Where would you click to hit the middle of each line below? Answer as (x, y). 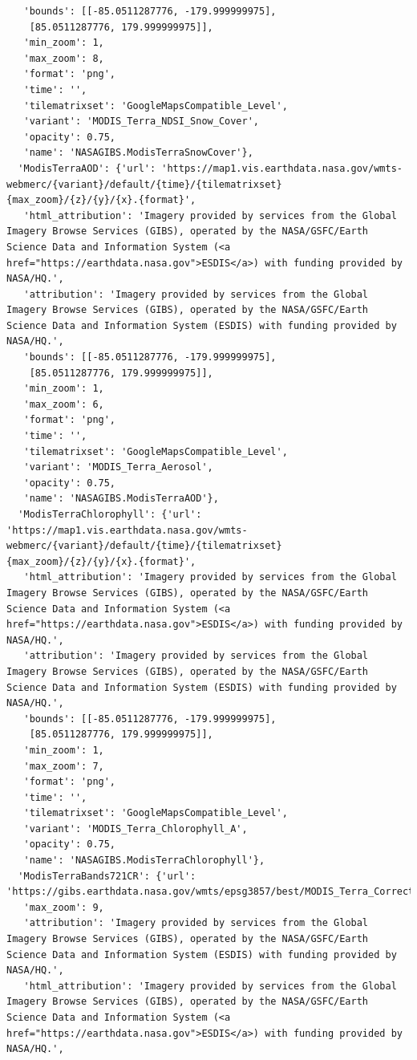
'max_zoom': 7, (64, 766)
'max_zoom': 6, (64, 404)
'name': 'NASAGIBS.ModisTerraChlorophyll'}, (144, 861)
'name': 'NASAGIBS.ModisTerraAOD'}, (121, 499)
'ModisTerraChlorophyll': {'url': (110, 514)
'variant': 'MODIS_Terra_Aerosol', (118, 467)
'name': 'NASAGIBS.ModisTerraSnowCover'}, (138, 153)
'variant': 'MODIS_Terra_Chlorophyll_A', (136, 829)
